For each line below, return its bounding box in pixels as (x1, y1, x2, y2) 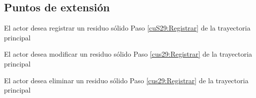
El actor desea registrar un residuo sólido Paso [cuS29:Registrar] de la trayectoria (4, 23, 251, 33)
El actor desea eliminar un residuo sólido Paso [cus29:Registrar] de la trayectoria (4, 75, 249, 85)
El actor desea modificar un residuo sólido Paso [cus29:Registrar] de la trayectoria (4, 49, 253, 59)
